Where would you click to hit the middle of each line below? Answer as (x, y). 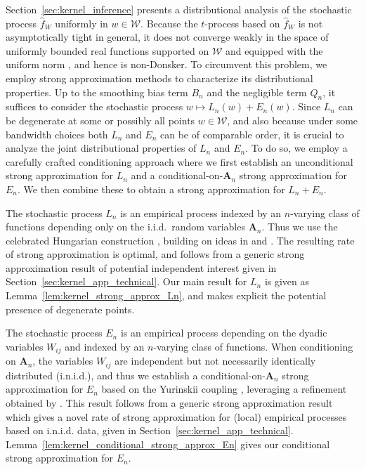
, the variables (63, 361)
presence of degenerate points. (70, 309)
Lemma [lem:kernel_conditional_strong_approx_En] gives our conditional (168, 444)
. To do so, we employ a (296, 148)
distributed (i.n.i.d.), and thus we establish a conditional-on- (136, 375)
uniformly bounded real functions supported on (107, 50)
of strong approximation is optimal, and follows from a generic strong (155, 254)
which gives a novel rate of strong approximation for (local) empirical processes (176, 416)
